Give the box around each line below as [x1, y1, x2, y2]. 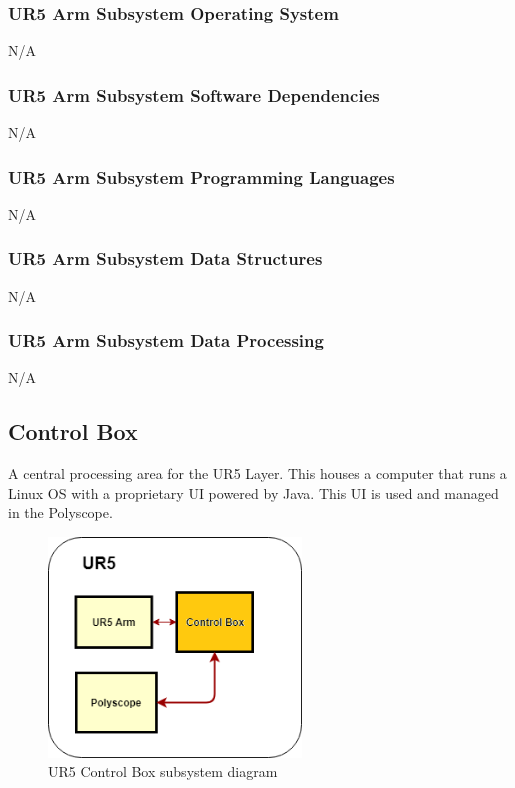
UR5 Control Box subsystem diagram [48, 761, 278, 782]
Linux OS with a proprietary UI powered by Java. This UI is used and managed [8, 482, 499, 503]
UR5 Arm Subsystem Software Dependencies [8, 82, 380, 107]
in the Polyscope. [8, 502, 113, 523]
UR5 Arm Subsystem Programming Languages [8, 164, 395, 189]
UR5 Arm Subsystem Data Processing [8, 328, 324, 353]
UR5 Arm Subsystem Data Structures [8, 246, 323, 271]
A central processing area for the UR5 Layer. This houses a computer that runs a [8, 463, 507, 484]
